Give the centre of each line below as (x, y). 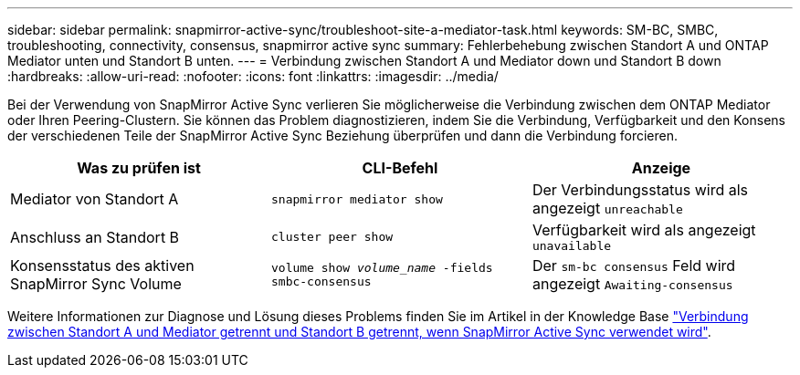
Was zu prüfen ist (139, 168)
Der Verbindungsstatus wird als (640, 190)
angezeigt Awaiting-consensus (632, 284)
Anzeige (661, 168)
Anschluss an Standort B (95, 237)
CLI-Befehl (400, 168)
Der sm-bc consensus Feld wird (634, 266)
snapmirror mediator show (357, 199)
